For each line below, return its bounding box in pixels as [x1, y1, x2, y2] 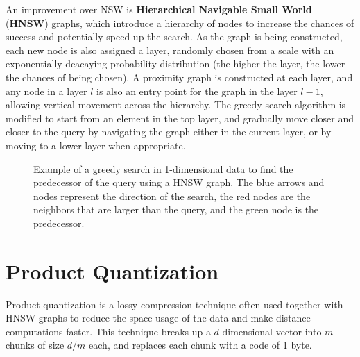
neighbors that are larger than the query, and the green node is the [33, 202, 319, 217]
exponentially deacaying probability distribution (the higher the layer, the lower [6, 56, 345, 71]
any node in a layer [6, 83, 87, 98]
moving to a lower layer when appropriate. [6, 138, 186, 152]
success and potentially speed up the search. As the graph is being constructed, [6, 29, 343, 44]
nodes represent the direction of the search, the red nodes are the [33, 188, 311, 203]
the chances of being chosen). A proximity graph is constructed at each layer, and [6, 69, 353, 84]
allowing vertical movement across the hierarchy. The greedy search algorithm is [6, 97, 346, 112]
